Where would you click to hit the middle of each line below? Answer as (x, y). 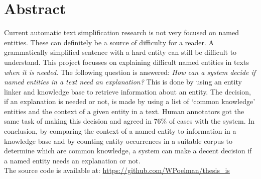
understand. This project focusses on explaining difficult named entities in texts (126, 62)
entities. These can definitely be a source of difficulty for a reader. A (109, 42)
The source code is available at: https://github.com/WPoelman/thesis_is (117, 170)
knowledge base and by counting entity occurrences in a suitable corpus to (118, 141)
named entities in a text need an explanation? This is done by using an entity (123, 82)
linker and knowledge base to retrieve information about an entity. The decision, (127, 91)
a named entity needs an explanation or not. (72, 160)
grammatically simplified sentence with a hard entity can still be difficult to (120, 52)
